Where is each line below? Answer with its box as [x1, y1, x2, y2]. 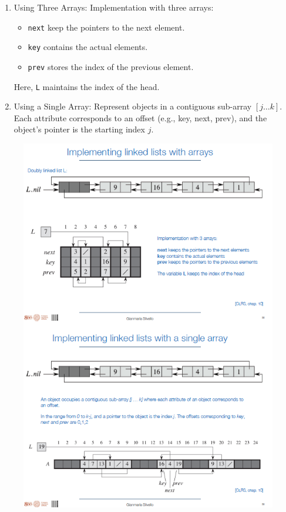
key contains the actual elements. [28, 41, 148, 53]
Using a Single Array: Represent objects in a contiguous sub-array [14, 100, 252, 112]
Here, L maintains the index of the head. [14, 80, 160, 92]
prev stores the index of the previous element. [28, 60, 194, 72]
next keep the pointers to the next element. [28, 21, 185, 33]
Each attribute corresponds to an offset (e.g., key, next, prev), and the [14, 111, 267, 124]
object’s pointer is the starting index [14, 123, 145, 135]
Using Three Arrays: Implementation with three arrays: [14, 1, 214, 13]
